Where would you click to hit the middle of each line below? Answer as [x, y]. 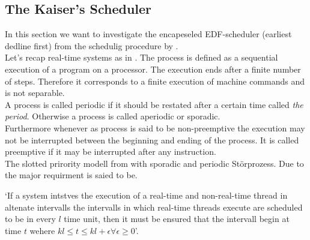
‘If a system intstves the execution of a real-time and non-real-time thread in [146, 195]
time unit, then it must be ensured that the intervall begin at [177, 219]
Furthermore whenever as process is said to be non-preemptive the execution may [155, 127]
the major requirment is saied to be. [71, 175]
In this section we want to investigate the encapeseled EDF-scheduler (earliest [148, 34]
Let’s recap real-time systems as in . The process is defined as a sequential [141, 57]
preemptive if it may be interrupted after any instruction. [111, 151]
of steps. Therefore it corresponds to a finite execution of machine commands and [155, 81]
